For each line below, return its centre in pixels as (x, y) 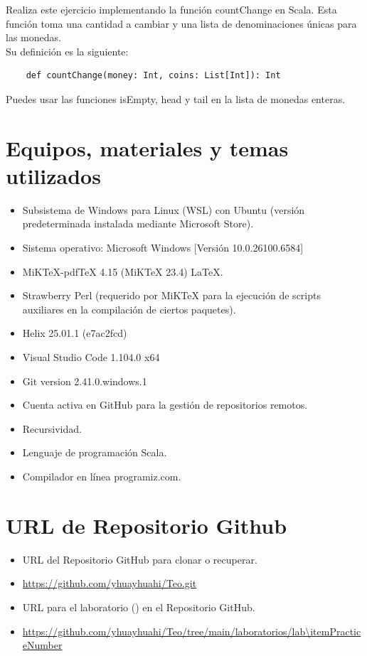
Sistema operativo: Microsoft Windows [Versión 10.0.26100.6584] (163, 248)
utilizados (53, 175)
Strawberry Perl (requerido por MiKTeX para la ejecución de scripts (171, 295)
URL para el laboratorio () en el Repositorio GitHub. (139, 607)
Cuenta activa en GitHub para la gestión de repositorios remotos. (165, 405)
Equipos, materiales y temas (147, 147)
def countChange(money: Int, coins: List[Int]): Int (153, 76)
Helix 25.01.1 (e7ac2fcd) (75, 333)
